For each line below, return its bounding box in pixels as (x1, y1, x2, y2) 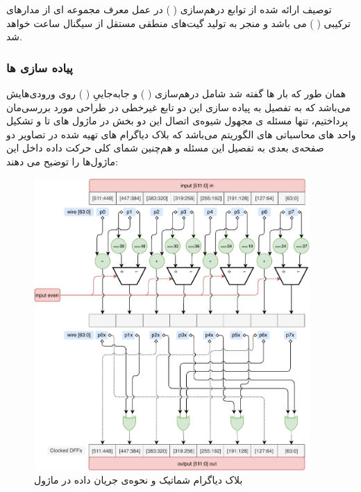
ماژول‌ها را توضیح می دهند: (6, 154, 118, 168)
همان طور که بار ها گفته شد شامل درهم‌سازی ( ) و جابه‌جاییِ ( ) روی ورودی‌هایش (6, 86, 346, 100)
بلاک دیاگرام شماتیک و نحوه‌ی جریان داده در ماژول (34, 473, 243, 487)
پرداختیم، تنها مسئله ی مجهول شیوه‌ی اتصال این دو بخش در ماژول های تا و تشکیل (6, 113, 349, 128)
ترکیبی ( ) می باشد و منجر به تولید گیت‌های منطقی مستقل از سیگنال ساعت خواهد (6, 15, 351, 30)
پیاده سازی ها (6, 58, 73, 76)
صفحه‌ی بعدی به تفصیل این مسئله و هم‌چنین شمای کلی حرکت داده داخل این (6, 140, 324, 155)
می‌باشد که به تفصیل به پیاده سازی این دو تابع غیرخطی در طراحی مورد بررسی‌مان (6, 99, 351, 114)
